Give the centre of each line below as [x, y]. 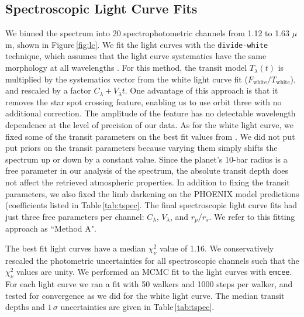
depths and [25, 307]
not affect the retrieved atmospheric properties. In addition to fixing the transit [148, 182]
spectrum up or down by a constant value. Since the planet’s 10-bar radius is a [146, 159]
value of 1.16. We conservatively [217, 248]
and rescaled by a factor [48, 90]
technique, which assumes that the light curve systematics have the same [136, 56]
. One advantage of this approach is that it [201, 90]
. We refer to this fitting [252, 216]
